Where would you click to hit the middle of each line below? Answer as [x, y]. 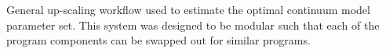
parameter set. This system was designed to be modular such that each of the [193, 25]
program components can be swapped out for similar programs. [158, 40]
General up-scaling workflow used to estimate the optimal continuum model [188, 9]
